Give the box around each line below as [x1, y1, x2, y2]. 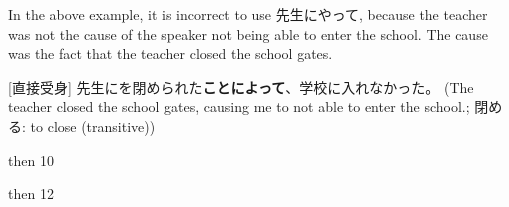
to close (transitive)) [30, 115, 156, 136]
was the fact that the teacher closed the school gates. [8, 43, 333, 64]
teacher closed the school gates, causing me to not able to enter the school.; [8, 96, 470, 117]
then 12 [8, 183, 54, 204]
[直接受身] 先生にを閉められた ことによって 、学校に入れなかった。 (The [8, 76, 474, 97]
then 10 [8, 149, 54, 170]
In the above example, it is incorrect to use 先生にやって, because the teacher [8, 4, 488, 24]
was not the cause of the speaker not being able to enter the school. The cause [8, 23, 488, 44]
